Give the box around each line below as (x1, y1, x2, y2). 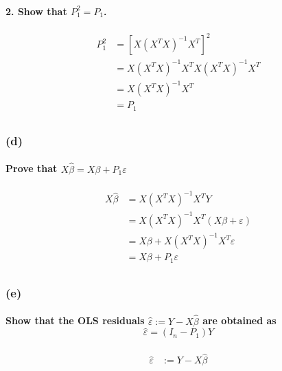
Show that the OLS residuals (5, 313, 145, 328)
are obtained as (202, 313, 277, 328)
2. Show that (5, 3, 67, 18)
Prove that (5, 161, 58, 176)
